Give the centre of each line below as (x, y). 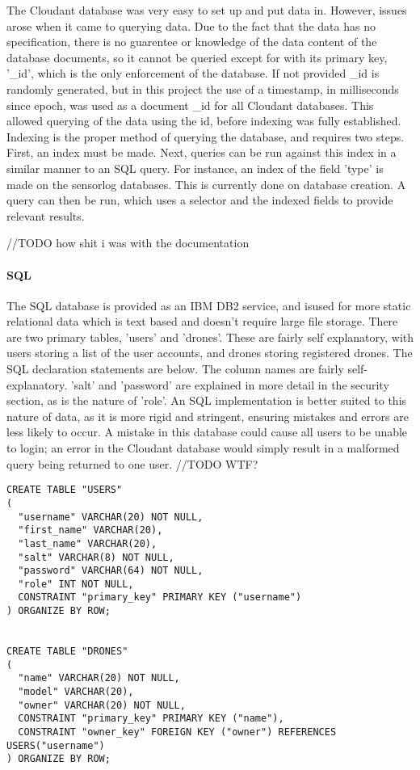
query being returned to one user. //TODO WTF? (132, 463)
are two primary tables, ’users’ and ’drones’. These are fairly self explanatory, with (210, 337)
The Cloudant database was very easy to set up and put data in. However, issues (207, 10)
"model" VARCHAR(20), (76, 692)
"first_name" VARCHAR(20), (90, 530)
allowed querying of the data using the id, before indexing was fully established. (204, 121)
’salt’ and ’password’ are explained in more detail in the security (230, 384)
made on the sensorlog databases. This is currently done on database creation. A (206, 184)
